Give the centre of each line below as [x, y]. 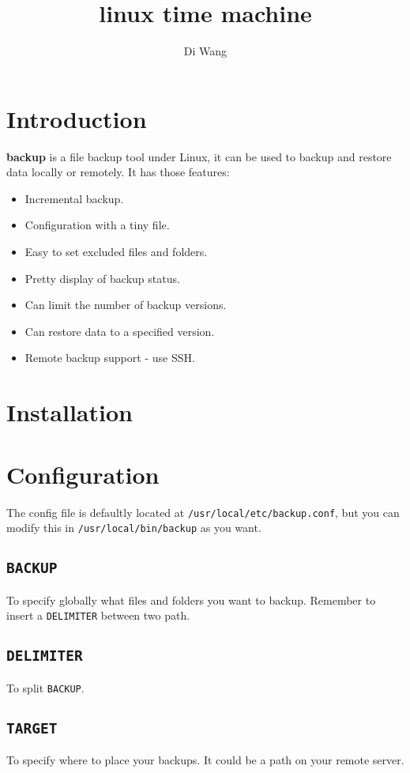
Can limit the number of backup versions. [126, 305]
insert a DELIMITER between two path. [98, 615]
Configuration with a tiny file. [97, 225]
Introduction [77, 118]
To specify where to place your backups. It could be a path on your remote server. [205, 760]
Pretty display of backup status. [102, 278]
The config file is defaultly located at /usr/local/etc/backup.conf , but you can [203, 512]
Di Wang [205, 51]
